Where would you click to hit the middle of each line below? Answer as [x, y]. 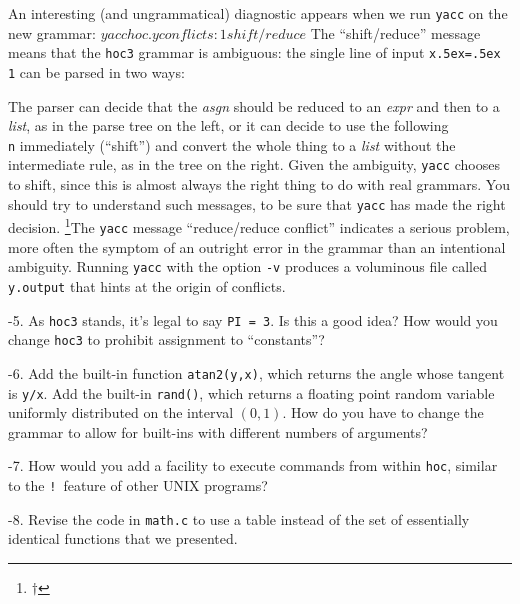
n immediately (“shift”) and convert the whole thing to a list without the [232, 144]
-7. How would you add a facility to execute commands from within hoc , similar [253, 465]
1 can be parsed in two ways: [96, 71]
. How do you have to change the [383, 412]
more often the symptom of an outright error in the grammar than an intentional [257, 246]
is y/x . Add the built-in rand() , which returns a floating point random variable [251, 392]
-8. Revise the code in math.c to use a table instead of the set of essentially [239, 518]
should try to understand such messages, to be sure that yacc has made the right [257, 203]
